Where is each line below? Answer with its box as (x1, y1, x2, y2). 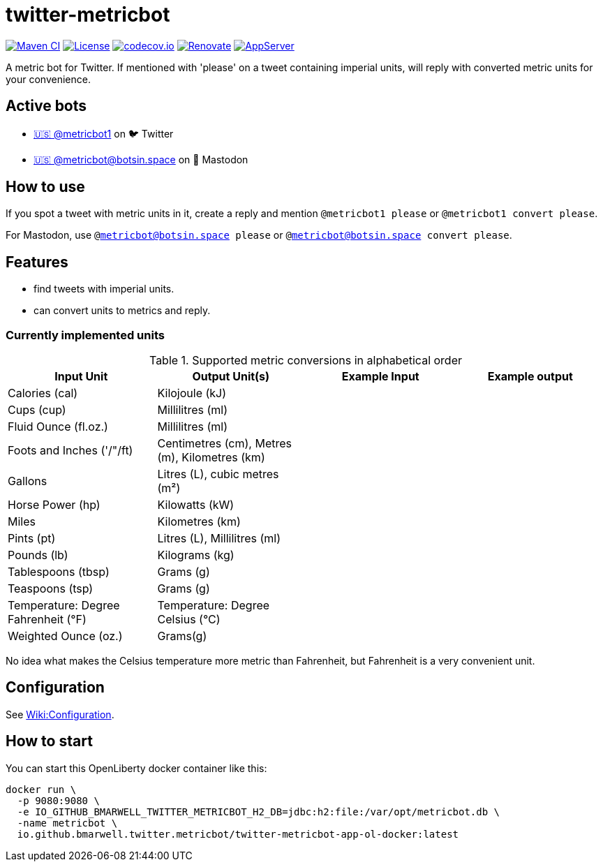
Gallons (8, 474, 47, 489)
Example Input (341, 369, 419, 384)
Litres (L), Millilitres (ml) (157, 531, 281, 546)
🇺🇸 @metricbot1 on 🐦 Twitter (33, 127, 174, 140)
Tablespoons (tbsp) (8, 565, 110, 579)
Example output (487, 369, 573, 384)
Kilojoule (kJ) (157, 386, 227, 401)
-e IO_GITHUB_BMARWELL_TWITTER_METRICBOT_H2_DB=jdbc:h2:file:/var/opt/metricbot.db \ (17, 806, 500, 817)
